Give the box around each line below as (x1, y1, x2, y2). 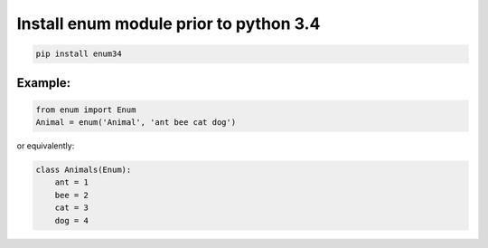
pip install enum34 (35, 49, 122, 59)
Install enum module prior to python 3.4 (16, 14, 321, 33)
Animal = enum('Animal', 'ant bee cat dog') (35, 118, 237, 128)
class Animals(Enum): (35, 165, 132, 176)
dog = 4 (54, 215, 89, 225)
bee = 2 (54, 190, 89, 200)
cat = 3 (54, 203, 89, 213)
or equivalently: (16, 140, 75, 151)
